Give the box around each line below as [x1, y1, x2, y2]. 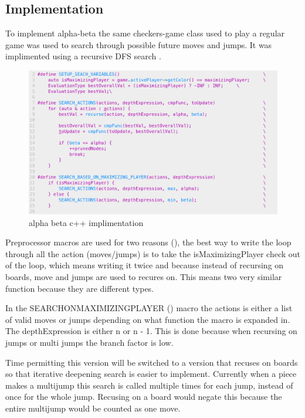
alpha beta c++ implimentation [29, 216, 144, 228]
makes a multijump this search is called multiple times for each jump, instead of [5, 379, 293, 391]
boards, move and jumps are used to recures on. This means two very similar [5, 271, 282, 283]
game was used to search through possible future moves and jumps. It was [5, 38, 272, 50]
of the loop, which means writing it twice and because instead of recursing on [5, 259, 284, 271]
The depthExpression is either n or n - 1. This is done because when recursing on [5, 325, 297, 337]
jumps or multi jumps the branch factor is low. [5, 336, 174, 349]
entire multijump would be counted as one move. [5, 402, 181, 414]
